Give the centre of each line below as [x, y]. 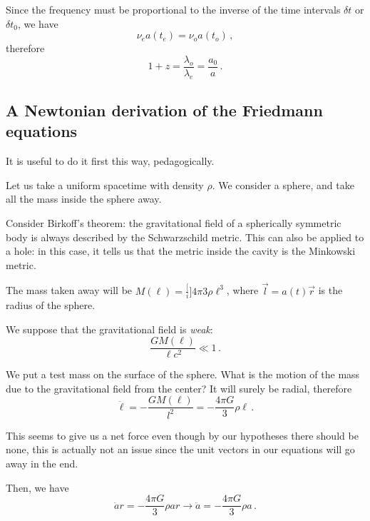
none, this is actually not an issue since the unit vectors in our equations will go [180, 449]
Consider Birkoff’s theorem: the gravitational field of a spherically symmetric [174, 223]
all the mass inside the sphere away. [84, 199]
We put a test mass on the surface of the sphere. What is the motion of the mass [183, 374]
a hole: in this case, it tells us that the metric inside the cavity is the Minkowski [181, 251]
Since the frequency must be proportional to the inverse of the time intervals [173, 9]
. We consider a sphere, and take [283, 184]
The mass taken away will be [69, 290]
